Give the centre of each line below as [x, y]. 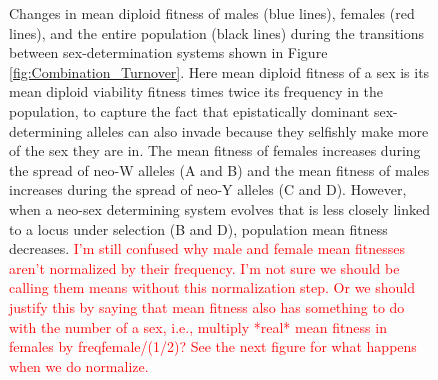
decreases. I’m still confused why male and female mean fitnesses [207, 248]
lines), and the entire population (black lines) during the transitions [217, 32]
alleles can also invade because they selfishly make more [257, 130]
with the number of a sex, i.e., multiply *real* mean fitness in [198, 326]
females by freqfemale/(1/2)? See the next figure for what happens [213, 346]
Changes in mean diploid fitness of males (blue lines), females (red [212, 13]
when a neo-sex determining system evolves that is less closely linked [219, 208]
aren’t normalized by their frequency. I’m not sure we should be [204, 267]
